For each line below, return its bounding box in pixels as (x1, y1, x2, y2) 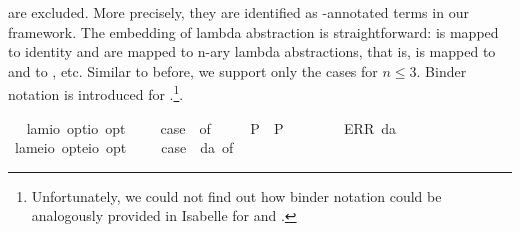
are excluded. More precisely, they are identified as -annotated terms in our (8, 2, 469, 22)
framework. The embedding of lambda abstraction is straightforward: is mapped (8, 21, 499, 42)
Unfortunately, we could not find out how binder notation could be (31, 185, 442, 206)
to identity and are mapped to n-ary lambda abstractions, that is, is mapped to (8, 41, 496, 62)
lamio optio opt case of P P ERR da (26, 117, 397, 138)
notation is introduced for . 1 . (8, 81, 184, 105)
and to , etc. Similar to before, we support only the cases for (8, 60, 378, 81)
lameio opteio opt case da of (14, 137, 234, 158)
